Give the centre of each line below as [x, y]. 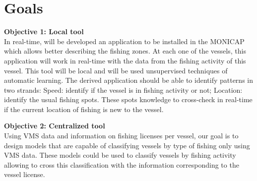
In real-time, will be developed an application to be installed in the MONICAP [124, 41]
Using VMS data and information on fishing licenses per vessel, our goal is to [121, 136]
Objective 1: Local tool [44, 31]
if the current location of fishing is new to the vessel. [84, 109]
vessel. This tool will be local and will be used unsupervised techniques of [116, 70]
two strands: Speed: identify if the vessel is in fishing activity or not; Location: [123, 90]
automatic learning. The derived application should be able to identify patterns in [128, 80]
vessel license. [25, 174]
